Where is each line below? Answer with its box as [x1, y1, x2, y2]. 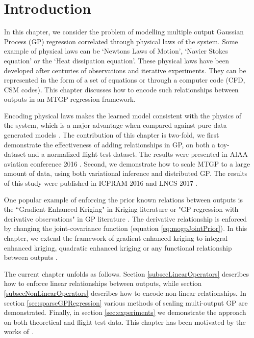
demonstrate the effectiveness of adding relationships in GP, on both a [4, 139, 215, 149]
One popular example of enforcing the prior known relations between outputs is [4, 194, 243, 204]
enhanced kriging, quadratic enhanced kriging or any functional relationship [4, 242, 232, 253]
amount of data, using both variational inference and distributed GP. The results [4, 168, 248, 178]
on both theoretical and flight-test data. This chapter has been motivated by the [4, 316, 246, 327]
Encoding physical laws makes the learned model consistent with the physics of [4, 110, 242, 120]
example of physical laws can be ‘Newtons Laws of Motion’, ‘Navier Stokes [4, 46, 228, 56]
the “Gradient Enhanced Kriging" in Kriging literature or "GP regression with [4, 204, 239, 214]
